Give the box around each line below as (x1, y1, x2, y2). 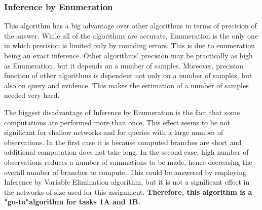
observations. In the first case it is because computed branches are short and (4, 136, 242, 147)
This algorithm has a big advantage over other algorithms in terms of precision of (4, 20, 257, 31)
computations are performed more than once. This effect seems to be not (4, 117, 231, 127)
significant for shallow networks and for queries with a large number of (4, 127, 223, 137)
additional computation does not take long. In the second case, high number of (4, 147, 249, 157)
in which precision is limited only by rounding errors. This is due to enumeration (4, 40, 255, 51)
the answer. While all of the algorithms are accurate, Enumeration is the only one (4, 30, 258, 41)
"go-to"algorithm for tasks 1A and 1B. (4, 196, 140, 207)
